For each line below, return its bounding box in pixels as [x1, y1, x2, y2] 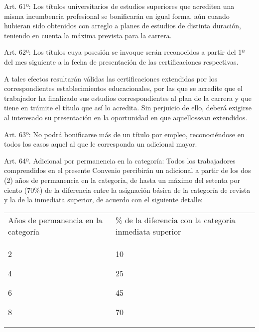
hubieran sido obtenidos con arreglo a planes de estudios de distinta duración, [4, 20, 241, 31]
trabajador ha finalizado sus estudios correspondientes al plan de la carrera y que [4, 92, 252, 103]
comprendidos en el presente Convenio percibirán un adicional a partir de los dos [4, 165, 251, 175]
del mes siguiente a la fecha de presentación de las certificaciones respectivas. [4, 56, 239, 67]
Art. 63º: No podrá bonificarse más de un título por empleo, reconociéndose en [4, 129, 245, 139]
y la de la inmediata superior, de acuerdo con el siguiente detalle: [4, 194, 203, 205]
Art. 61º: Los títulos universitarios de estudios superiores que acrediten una [4, 1, 235, 11]
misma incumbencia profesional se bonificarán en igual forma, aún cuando [4, 10, 230, 21]
